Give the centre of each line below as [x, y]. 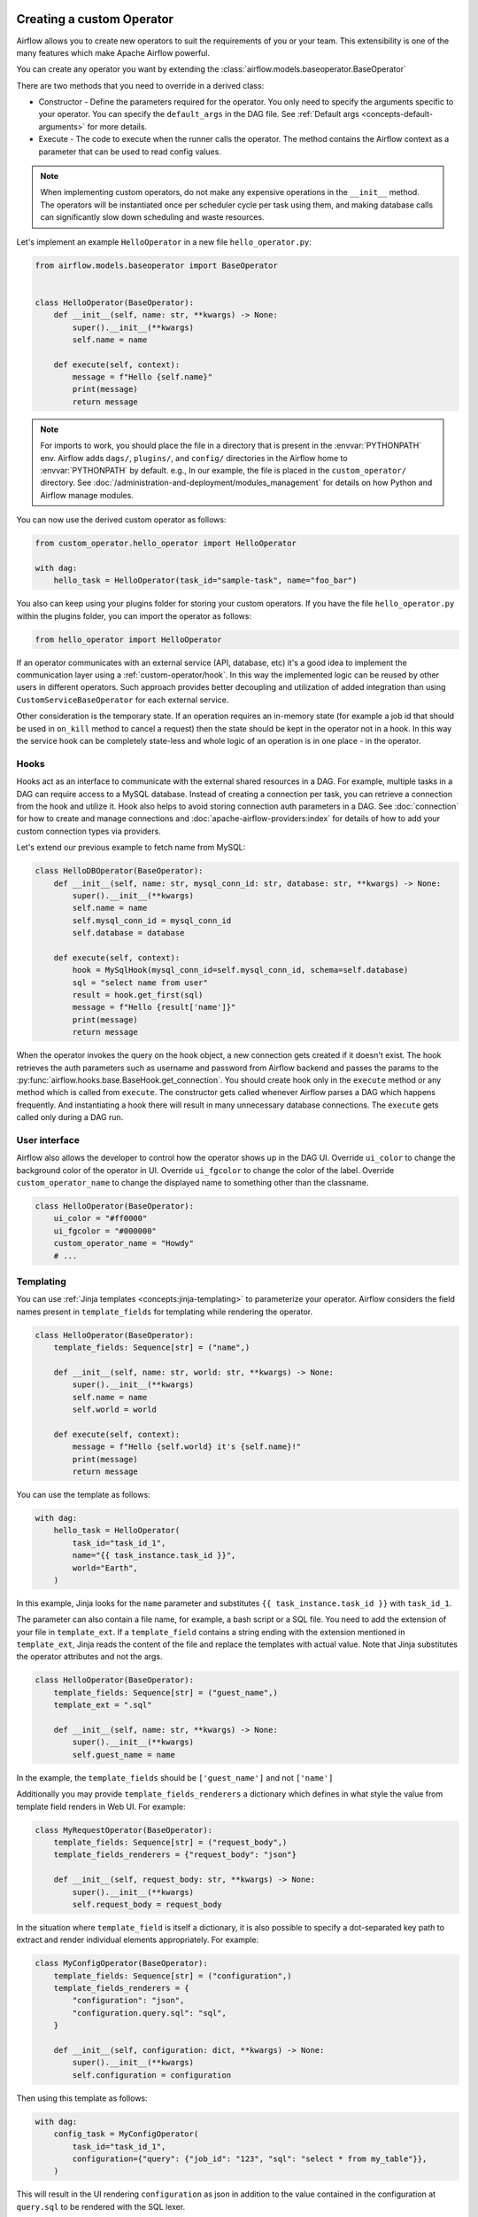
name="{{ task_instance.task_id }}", [154, 1555]
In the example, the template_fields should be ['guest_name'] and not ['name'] [175, 1777]
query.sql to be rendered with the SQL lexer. [101, 2206]
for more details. [117, 126]
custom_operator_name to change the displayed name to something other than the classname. [193, 1183]
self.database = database [128, 933]
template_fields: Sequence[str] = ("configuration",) [173, 1976]
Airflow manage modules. [87, 495]
